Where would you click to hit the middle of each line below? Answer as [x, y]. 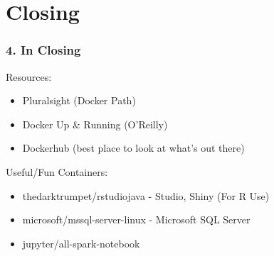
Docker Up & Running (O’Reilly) [95, 124]
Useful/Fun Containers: [57, 171]
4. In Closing [43, 50]
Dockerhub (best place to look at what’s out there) [133, 148]
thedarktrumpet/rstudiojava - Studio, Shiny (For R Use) [146, 195]
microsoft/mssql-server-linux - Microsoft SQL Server [136, 219]
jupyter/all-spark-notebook [81, 243]
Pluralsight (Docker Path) [79, 100]
